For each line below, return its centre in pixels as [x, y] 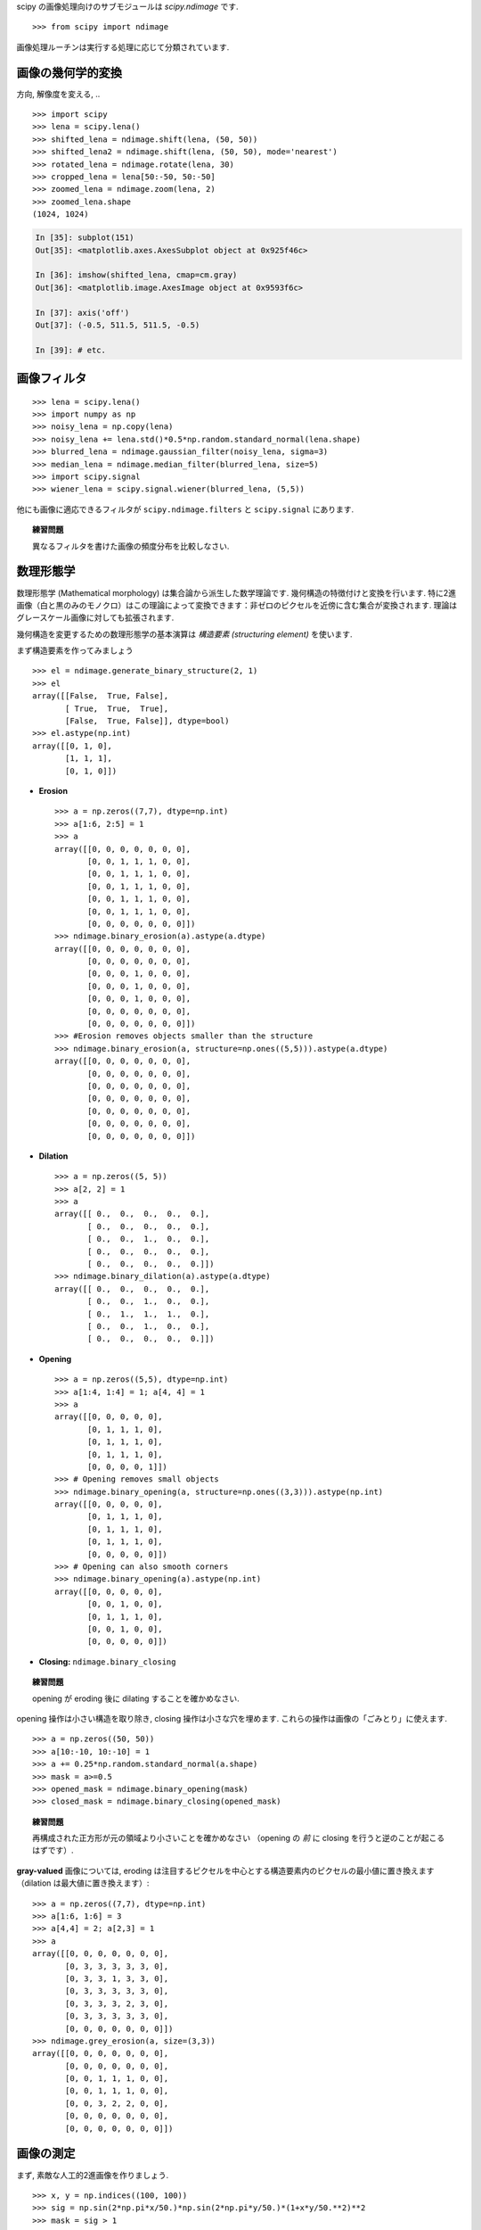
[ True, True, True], [117, 708]
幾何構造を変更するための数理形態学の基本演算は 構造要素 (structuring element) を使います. [184, 634]
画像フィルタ [52, 379]
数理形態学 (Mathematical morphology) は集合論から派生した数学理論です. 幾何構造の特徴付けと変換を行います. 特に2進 [236, 592]
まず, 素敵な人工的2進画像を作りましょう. [93, 2175]
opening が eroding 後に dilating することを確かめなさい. [136, 1698]
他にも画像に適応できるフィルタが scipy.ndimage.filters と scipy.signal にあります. [185, 509]
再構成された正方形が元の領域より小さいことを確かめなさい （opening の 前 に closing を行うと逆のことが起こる [239, 1838]
